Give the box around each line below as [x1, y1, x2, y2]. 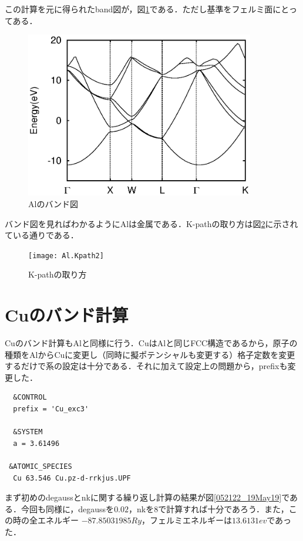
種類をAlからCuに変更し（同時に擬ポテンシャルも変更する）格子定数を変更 [5, 348, 295, 360]
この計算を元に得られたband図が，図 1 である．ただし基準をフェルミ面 [5, 3, 273, 15]
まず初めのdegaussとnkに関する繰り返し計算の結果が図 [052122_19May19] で [5, 491, 289, 503]
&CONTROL [13, 393, 47, 402]
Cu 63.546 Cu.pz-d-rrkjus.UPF [13, 474, 131, 482]
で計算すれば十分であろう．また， [158, 502, 289, 515]
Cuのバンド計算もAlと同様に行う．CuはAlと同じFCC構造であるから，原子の [5, 337, 298, 349]
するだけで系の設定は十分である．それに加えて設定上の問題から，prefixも [5, 360, 288, 372]
